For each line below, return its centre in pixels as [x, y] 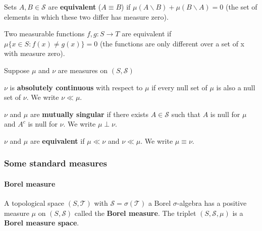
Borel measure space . [42, 223]
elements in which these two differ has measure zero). [86, 16]
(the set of [241, 7]
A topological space [34, 203]
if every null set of [179, 87]
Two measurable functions [44, 34]
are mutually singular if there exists [89, 114]
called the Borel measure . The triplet [135, 213]
